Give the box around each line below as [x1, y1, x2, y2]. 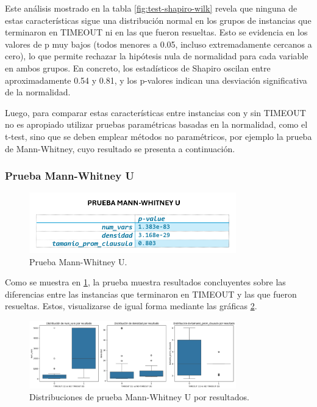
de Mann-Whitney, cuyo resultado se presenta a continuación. [5, 142, 235, 155]
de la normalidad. [5, 86, 71, 98]
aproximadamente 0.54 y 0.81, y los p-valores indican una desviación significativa [5, 73, 307, 86]
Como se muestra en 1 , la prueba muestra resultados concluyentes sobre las [5, 276, 286, 288]
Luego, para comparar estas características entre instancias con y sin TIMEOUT [5, 106, 306, 119]
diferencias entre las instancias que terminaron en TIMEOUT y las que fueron [5, 287, 297, 300]
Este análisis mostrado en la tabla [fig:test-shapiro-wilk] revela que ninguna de [5, 2, 297, 14]
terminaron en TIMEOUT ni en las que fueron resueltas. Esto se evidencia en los [5, 26, 308, 38]
